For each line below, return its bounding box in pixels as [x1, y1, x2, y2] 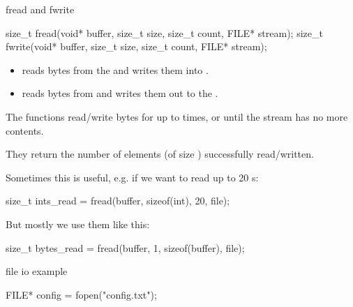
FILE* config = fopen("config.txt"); [6, 287, 157, 301]
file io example [6, 264, 68, 278]
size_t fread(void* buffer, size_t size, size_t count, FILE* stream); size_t [6, 25, 323, 40]
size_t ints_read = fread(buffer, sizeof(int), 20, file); [6, 193, 230, 208]
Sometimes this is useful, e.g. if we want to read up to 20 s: [6, 170, 259, 184]
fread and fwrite [6, 2, 75, 16]
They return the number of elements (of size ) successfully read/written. [6, 147, 314, 161]
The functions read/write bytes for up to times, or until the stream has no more [6, 109, 348, 123]
